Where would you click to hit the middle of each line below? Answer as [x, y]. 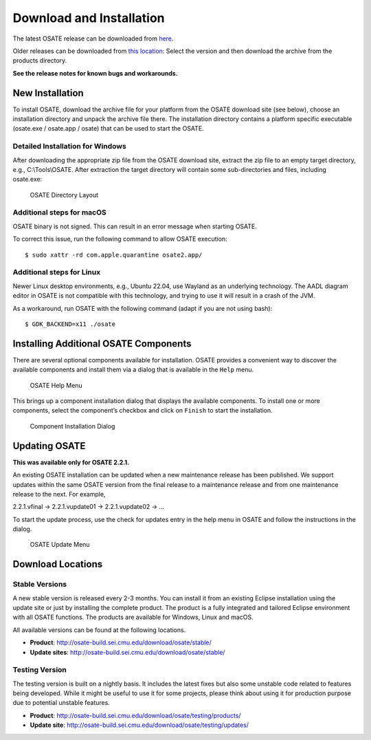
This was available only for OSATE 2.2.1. [71, 462]
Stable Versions [40, 585]
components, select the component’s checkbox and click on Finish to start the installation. [143, 411]
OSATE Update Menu [60, 545]
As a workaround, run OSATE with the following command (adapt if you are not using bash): [143, 308]
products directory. [40, 61]
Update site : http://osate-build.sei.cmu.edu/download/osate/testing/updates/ [139, 725]
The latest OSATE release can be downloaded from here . [93, 39]
